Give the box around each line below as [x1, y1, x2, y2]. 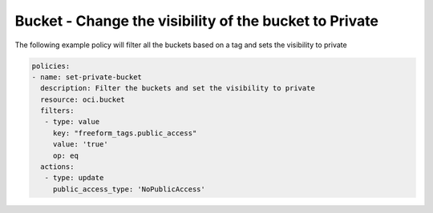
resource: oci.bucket [40, 94, 126, 104]
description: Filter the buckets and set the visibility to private [40, 84, 316, 93]
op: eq [52, 151, 79, 160]
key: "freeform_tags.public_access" [52, 128, 197, 138]
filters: [40, 106, 75, 115]
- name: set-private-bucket [31, 72, 142, 82]
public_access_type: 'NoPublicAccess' [52, 184, 206, 194]
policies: [31, 61, 71, 70]
